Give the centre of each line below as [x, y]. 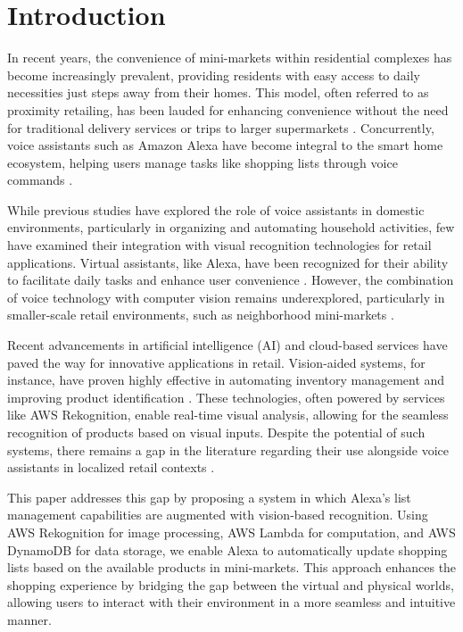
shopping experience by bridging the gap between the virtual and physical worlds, [231, 584]
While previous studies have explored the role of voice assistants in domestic [216, 209]
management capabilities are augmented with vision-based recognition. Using [218, 515]
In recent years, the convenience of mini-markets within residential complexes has [230, 58]
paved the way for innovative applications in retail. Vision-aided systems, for [216, 362]
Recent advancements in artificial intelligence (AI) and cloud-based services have [227, 345]
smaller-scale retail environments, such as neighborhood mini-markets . [201, 315]
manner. [29, 619]
